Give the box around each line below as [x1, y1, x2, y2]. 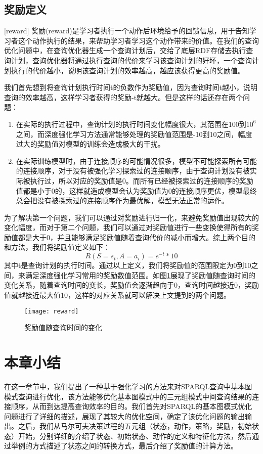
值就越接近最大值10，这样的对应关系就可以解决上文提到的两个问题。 [4, 289, 231, 300]
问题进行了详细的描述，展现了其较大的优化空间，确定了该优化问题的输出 [4, 411, 245, 421]
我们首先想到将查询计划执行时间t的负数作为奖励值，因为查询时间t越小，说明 [4, 82, 257, 93]
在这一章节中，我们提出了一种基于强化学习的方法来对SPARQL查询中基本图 [4, 381, 252, 391]
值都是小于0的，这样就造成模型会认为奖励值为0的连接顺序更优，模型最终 [16, 185, 257, 196]
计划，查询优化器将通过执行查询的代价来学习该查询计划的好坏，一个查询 [11, 55, 252, 65]
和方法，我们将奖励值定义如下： [4, 242, 110, 252]
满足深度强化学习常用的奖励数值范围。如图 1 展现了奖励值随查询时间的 [25, 269, 255, 280]
